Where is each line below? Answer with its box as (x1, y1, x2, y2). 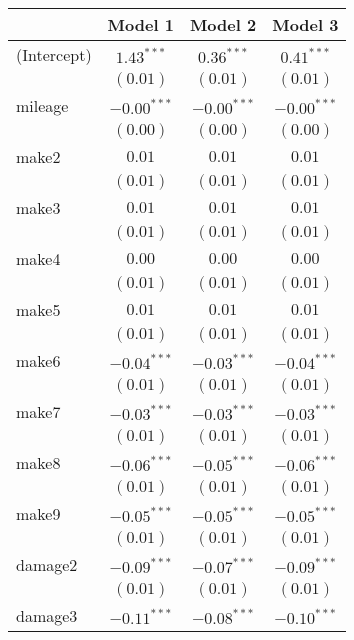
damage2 (16, 553, 78, 576)
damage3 (16, 604, 78, 627)
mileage (16, 94, 69, 117)
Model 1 (107, 13, 174, 36)
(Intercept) (16, 43, 92, 66)
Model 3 (272, 13, 339, 36)
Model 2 (189, 13, 257, 36)
